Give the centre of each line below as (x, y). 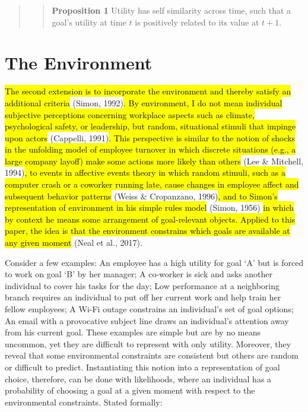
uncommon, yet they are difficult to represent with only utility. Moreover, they (148, 343)
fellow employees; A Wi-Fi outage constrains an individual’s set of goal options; (149, 309)
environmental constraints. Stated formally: (84, 402)
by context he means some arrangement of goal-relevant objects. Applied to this (150, 219)
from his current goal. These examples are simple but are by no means (133, 332)
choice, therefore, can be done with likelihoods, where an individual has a (138, 378)
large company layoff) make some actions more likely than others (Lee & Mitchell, (154, 161)
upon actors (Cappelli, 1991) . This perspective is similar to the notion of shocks (150, 137)
